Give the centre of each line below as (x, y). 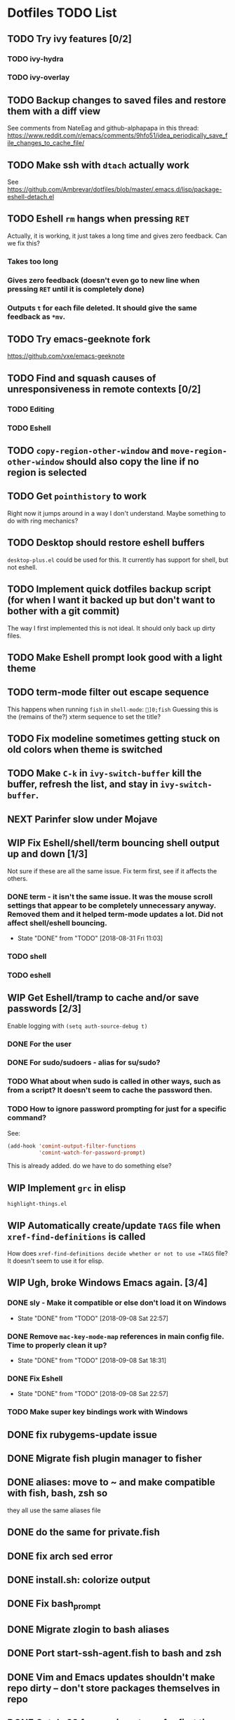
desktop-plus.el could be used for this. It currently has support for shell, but (118, 560)
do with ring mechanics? (43, 520)
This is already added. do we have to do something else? (89, 1166)
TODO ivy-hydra (36, 59)
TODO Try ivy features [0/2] (69, 39)
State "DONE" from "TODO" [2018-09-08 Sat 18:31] (92, 1360)
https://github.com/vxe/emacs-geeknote (66, 356)
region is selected (47, 472)
